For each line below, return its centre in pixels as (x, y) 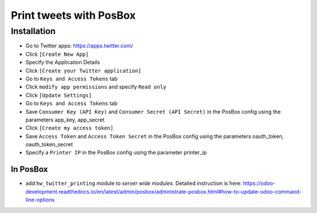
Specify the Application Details (63, 62)
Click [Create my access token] (70, 128)
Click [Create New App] (57, 54)
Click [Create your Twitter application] (83, 70)
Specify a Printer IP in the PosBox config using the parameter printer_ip (116, 153)
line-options (40, 200)
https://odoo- (259, 183)
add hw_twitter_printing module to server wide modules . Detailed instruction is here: (134, 183)
